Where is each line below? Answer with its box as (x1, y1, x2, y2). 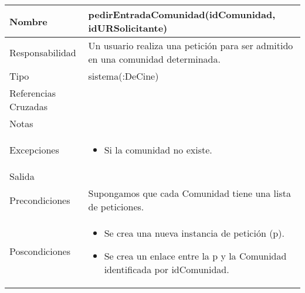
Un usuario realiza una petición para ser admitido (88, 39, 293, 52)
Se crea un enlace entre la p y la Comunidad (104, 249, 287, 263)
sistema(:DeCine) (88, 69, 159, 83)
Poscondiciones (9, 244, 70, 258)
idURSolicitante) (88, 21, 168, 35)
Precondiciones (9, 193, 70, 207)
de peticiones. (88, 200, 144, 213)
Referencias (9, 86, 56, 100)
